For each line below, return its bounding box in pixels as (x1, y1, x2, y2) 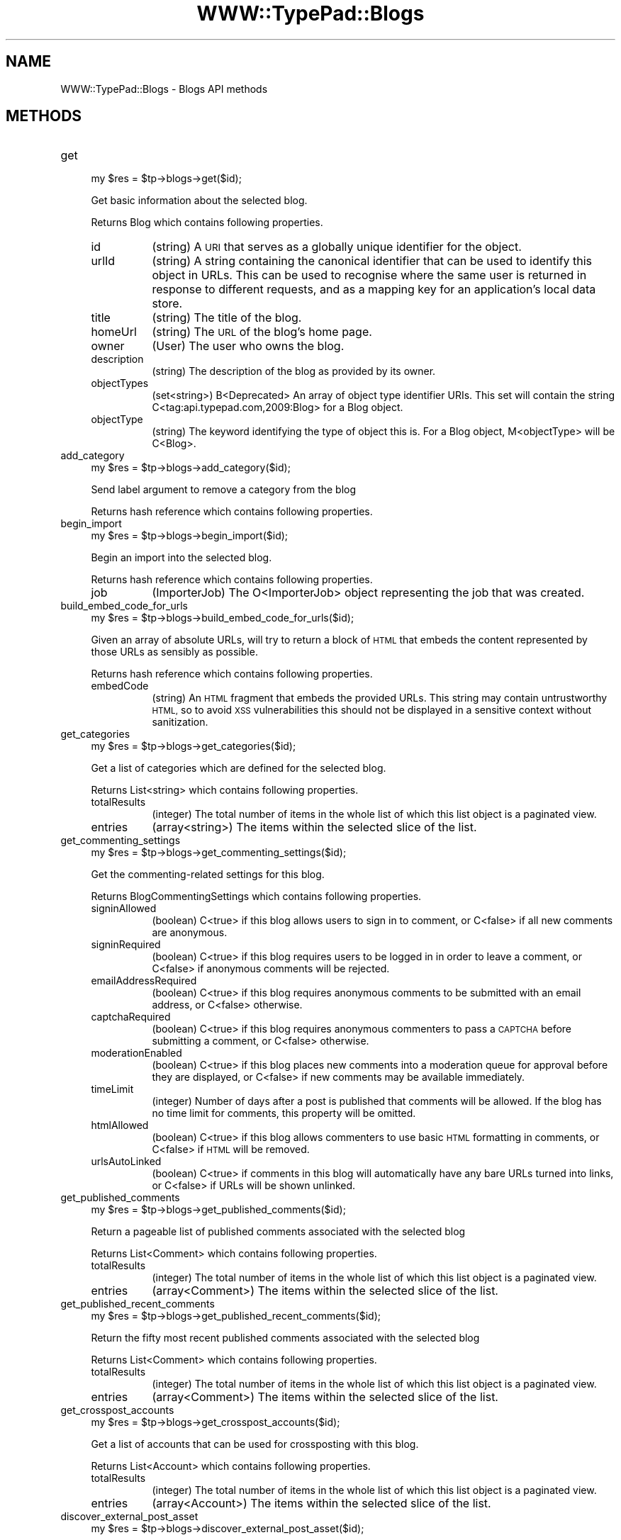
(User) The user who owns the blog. (152, 339, 345, 354)
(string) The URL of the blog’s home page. (152, 325, 372, 339)
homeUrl (91, 325, 137, 339)
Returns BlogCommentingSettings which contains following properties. (91, 890, 422, 903)
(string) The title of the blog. (152, 310, 302, 325)
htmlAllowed (91, 1119, 149, 1132)
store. (152, 296, 183, 311)
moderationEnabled (91, 1047, 182, 1060)
